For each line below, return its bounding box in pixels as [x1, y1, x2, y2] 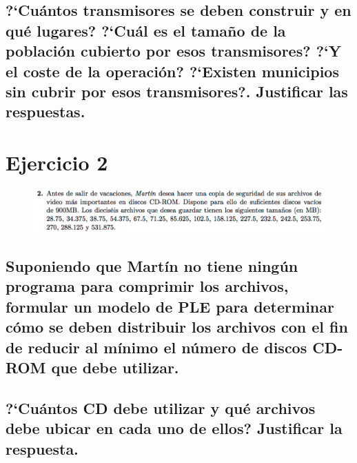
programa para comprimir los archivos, [6, 275, 289, 297]
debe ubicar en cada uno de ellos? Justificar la [6, 417, 343, 439]
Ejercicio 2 [6, 148, 108, 176]
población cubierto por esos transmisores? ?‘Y [6, 40, 342, 61]
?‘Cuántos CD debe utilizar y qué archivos [6, 397, 316, 418]
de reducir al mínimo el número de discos [6, 336, 307, 357]
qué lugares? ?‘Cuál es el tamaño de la [6, 19, 286, 41]
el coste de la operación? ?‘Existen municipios [6, 60, 339, 81]
